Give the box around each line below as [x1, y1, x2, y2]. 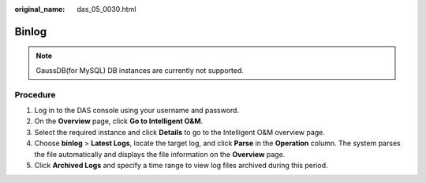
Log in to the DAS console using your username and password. [34, 105, 240, 115]
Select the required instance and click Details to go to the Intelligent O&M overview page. [34, 127, 325, 137]
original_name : [14, 5, 65, 13]
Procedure [14, 89, 56, 100]
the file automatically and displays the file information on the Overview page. [34, 149, 286, 159]
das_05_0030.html [77, 5, 136, 13]
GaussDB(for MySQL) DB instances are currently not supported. [35, 65, 245, 75]
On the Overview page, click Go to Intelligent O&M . [34, 116, 204, 126]
